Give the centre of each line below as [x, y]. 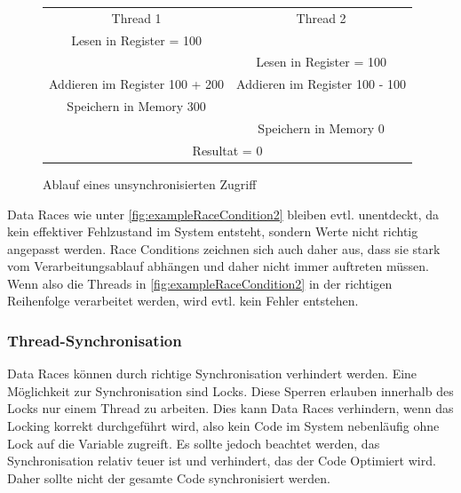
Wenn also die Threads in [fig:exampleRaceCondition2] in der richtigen [200, 283]
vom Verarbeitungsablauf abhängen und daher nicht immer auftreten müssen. [218, 266]
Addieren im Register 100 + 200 [137, 84]
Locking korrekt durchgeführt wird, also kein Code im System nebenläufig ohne [223, 426]
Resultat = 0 [227, 150]
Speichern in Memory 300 [136, 106]
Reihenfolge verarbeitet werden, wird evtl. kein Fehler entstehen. [183, 301]
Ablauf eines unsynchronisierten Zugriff [150, 183]
